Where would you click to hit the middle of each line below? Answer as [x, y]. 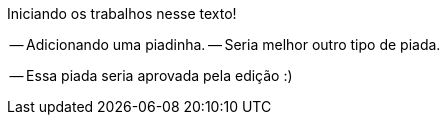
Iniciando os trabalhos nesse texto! [122, 13]
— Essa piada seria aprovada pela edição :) [151, 75]
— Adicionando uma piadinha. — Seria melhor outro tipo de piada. [225, 44]
